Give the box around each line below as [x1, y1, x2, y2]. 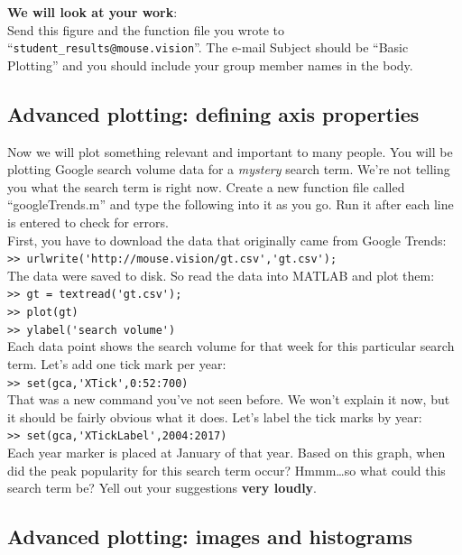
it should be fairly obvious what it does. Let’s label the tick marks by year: [7, 407, 422, 426]
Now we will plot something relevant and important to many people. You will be [7, 142, 453, 161]
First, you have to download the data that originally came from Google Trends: [7, 230, 447, 249]
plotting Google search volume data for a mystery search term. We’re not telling [7, 160, 450, 179]
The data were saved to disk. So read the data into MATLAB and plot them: [7, 265, 435, 284]
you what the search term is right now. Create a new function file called [7, 177, 405, 196]
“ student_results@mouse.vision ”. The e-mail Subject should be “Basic [7, 38, 409, 57]
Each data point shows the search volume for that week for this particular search [7, 337, 455, 356]
